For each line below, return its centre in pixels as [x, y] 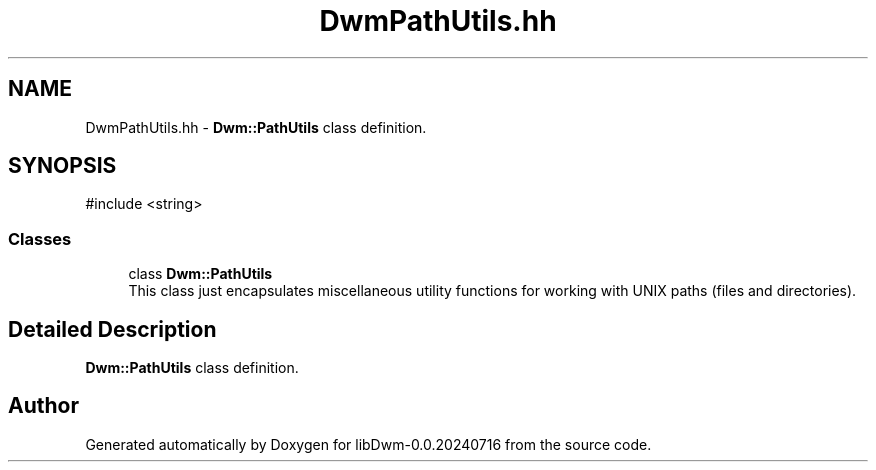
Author [43, 406]
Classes [40, 238]
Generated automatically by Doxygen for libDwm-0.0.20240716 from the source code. [368, 444]
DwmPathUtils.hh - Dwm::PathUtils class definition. [256, 127]
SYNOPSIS [62, 166]
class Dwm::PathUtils [200, 274]
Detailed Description [112, 329]
